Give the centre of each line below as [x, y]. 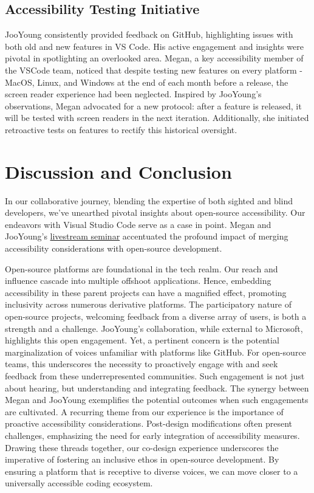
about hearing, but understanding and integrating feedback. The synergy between [157, 388]
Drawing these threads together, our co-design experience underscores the [142, 447]
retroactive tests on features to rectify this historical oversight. [121, 129]
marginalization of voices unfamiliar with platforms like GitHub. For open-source [155, 352]
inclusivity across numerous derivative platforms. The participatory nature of [148, 304]
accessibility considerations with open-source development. [114, 248]
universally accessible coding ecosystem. [79, 483]
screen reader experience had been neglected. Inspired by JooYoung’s [133, 94]
